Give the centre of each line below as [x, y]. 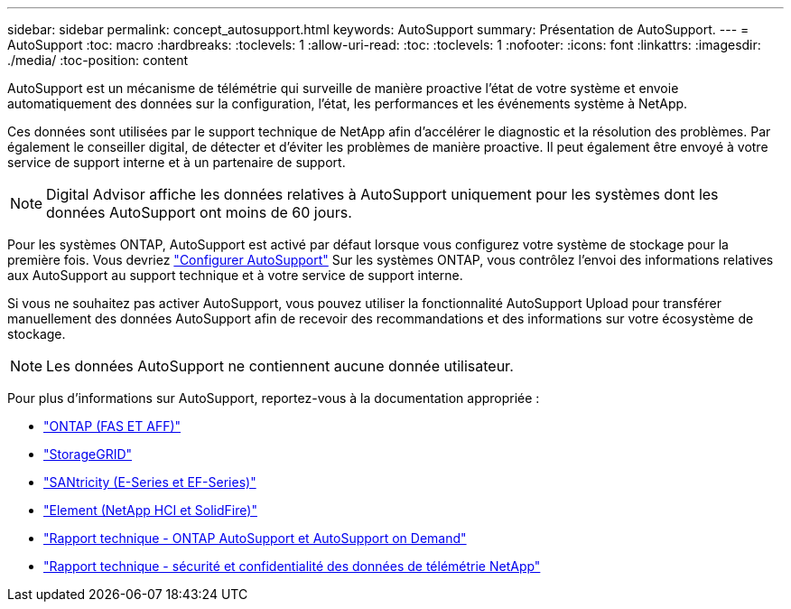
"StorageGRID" [88, 454]
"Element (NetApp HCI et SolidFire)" [150, 510]
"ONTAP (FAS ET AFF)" [112, 426]
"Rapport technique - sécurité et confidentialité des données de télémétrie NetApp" [292, 566]
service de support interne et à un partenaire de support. [177, 162]
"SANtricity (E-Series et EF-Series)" [150, 482]
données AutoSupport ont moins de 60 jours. [199, 212]
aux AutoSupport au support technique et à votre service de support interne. [235, 275]
